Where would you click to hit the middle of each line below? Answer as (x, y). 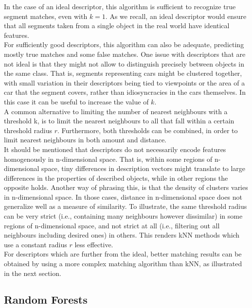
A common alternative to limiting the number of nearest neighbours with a (116, 111)
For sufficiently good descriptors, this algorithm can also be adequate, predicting (124, 44)
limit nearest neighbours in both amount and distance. (85, 140)
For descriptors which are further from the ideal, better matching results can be (123, 254)
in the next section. (33, 273)
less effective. (94, 244)
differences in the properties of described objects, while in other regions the (116, 178)
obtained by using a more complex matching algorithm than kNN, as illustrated (123, 264)
